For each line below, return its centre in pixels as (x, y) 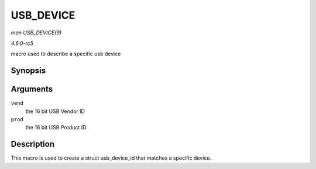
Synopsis (28, 71)
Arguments (32, 89)
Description (33, 144)
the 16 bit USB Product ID (56, 128)
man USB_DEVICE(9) (36, 33)
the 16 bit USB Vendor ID (55, 111)
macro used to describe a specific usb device (66, 54)
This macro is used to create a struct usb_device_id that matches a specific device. (111, 158)
